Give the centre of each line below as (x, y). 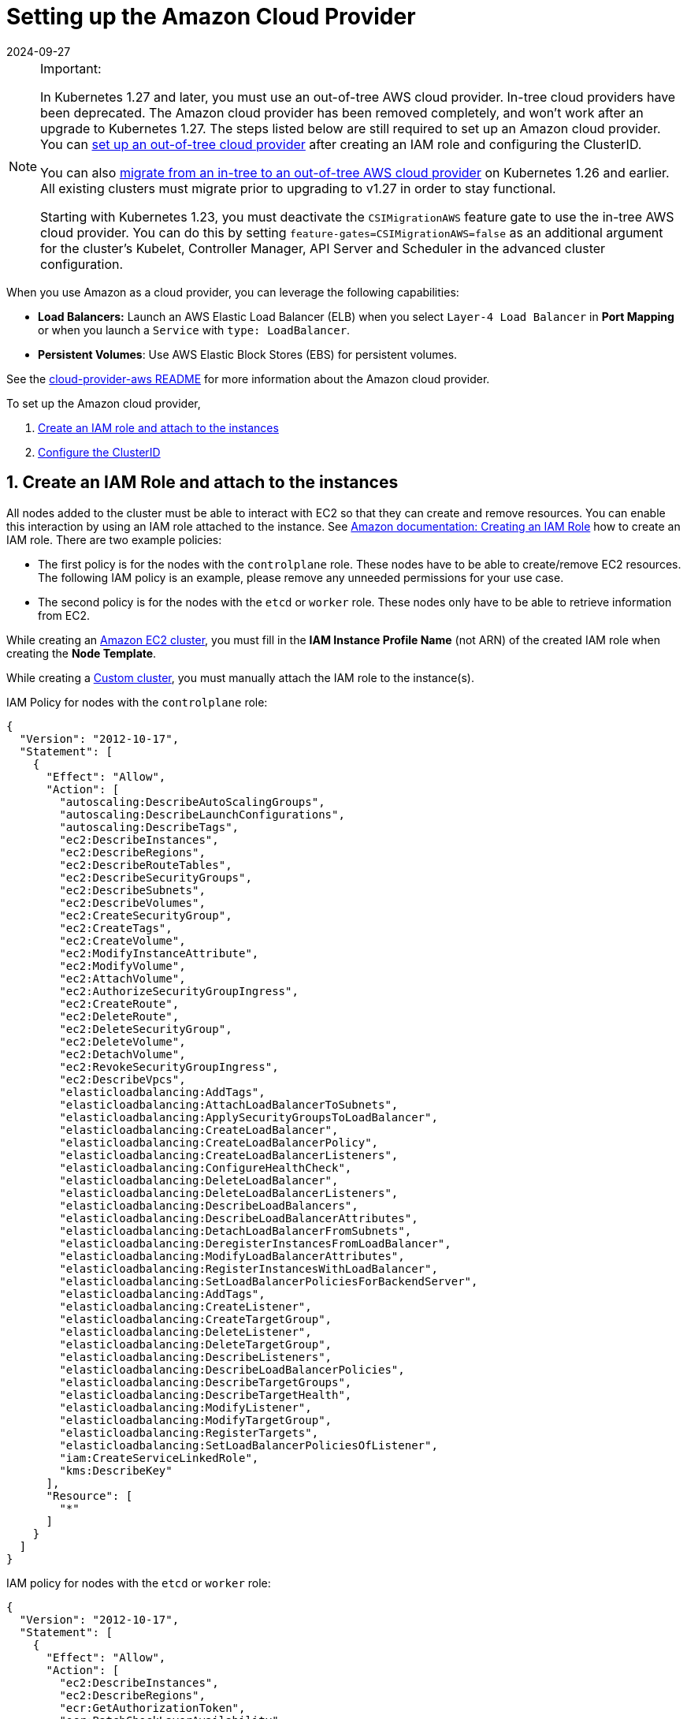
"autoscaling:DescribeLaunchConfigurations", (202, 814)
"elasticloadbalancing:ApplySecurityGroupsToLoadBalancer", (249, 1117)
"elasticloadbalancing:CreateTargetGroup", (196, 1319)
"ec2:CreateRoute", (119, 1003)
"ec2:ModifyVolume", (123, 966)
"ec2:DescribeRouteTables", (146, 865)
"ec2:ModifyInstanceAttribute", (159, 953)
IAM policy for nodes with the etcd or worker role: (139, 1583)
